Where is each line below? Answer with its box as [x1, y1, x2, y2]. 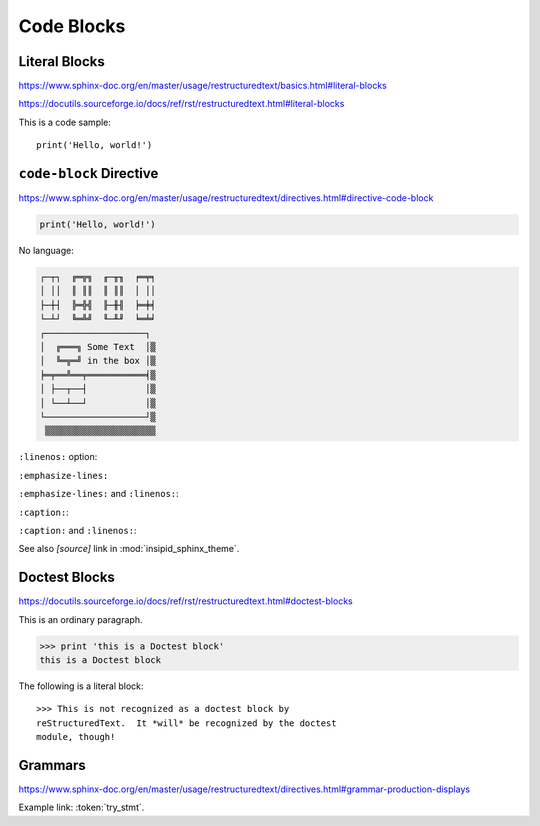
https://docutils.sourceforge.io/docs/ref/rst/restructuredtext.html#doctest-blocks [18, 595, 354, 607]
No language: [18, 245, 74, 257]
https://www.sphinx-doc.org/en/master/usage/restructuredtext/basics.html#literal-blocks [18, 80, 387, 92]
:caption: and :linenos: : [18, 524, 137, 536]
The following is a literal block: [18, 680, 144, 692]
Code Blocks [18, 15, 126, 37]
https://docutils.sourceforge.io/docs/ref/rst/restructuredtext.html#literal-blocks [18, 98, 345, 110]
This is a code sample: [18, 116, 112, 128]
